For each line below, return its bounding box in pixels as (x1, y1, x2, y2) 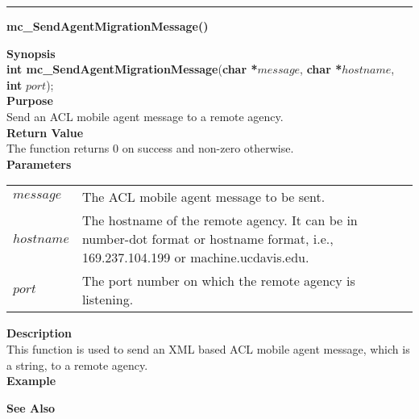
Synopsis (6, 44, 56, 61)
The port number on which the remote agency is (81, 271, 355, 291)
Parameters (6, 155, 72, 172)
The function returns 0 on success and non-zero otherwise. (6, 140, 294, 157)
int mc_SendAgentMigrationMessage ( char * (6, 61, 258, 78)
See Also (6, 399, 56, 416)
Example (6, 372, 56, 389)
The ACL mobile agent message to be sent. (81, 187, 326, 207)
